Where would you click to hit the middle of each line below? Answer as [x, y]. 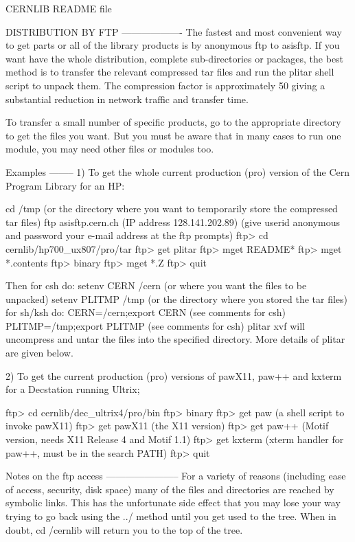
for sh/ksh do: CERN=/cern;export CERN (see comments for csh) [146, 312]
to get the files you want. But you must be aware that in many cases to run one [173, 135]
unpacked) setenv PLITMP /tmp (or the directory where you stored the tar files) [177, 298]
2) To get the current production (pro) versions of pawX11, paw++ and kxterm [174, 375]
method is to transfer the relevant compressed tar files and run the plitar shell [170, 72]
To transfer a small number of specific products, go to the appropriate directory [173, 122]
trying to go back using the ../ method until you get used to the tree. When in [171, 516]
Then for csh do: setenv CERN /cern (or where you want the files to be [156, 285]
